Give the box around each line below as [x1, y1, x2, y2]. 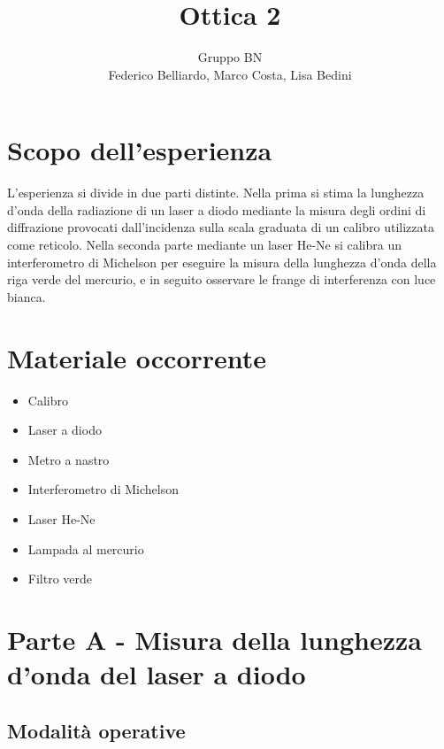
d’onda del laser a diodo [7, 656, 306, 692]
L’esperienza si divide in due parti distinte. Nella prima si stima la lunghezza [7, 183, 425, 202]
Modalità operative [7, 716, 186, 744]
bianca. [7, 287, 46, 305]
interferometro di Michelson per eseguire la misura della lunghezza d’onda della [7, 252, 437, 271]
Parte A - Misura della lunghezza [7, 621, 422, 657]
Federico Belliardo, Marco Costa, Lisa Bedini [108, 65, 352, 83]
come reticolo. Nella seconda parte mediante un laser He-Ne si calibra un [7, 236, 402, 254]
